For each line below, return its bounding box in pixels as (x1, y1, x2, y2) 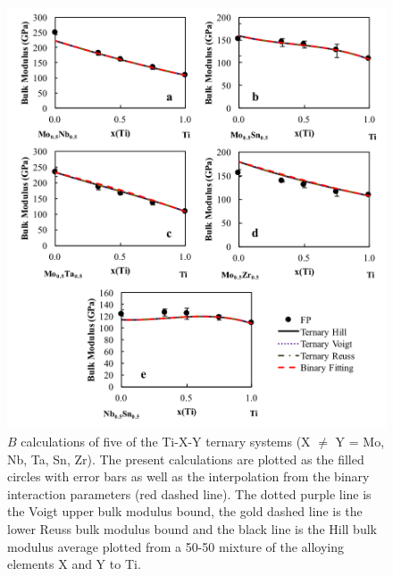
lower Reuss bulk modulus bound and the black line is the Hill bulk (7, 520, 377, 538)
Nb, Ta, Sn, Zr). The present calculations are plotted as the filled (7, 449, 364, 468)
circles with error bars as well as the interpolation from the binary (7, 467, 370, 486)
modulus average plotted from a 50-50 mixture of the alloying (7, 537, 345, 555)
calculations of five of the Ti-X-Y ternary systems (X (21, 432, 311, 451)
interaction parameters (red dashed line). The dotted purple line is (7, 484, 372, 503)
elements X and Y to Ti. (7, 555, 141, 573)
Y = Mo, (335, 432, 385, 451)
